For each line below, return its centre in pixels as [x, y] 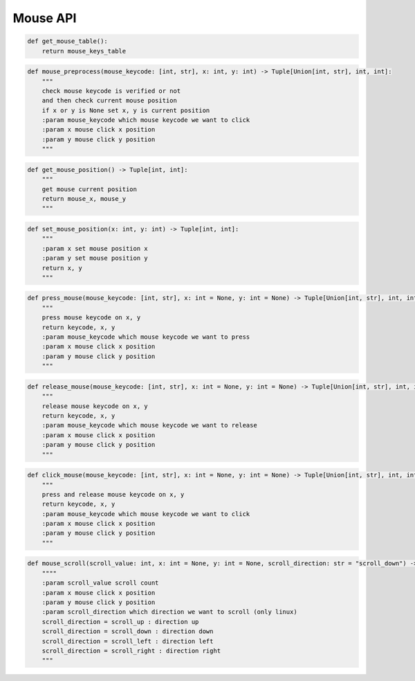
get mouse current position [90, 189]
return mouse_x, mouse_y [84, 198]
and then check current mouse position [110, 101]
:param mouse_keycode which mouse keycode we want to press [146, 337]
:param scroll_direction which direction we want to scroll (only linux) [169, 612]
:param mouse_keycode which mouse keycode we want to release [149, 425]
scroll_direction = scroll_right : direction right [131, 651]
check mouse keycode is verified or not [111, 91]
